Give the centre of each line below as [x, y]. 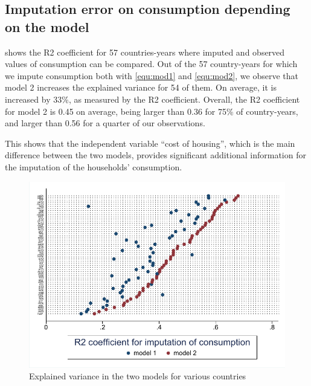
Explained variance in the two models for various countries [138, 376]
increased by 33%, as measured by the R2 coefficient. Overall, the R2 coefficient [152, 99]
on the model [47, 26]
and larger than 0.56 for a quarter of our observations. [105, 123]
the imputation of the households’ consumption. [94, 166]
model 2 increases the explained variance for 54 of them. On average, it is [141, 87]
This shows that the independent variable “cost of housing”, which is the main [150, 143]
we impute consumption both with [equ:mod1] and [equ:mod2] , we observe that [152, 75]
